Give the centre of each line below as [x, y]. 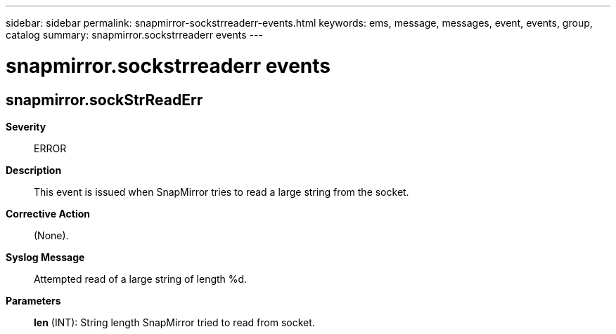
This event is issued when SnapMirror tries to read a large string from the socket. [222, 192]
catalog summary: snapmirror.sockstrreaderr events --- [134, 35]
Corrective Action [48, 213]
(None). [51, 235]
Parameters [33, 300]
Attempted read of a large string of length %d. [141, 279]
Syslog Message [45, 257]
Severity [26, 126]
